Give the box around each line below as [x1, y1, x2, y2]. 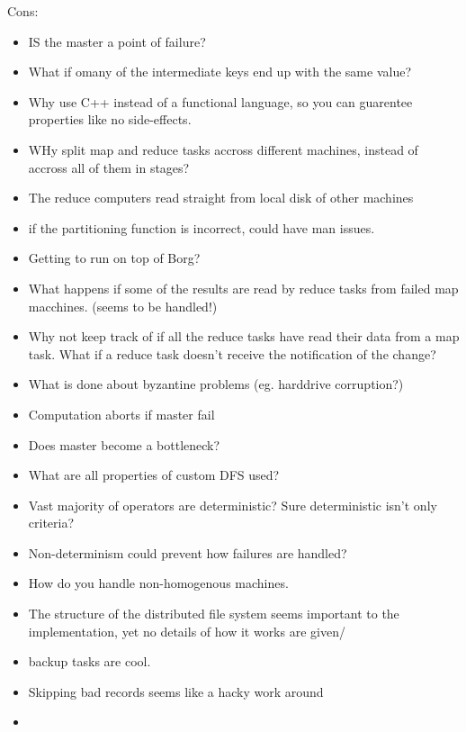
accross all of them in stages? [28, 158, 190, 176]
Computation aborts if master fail [28, 404, 215, 423]
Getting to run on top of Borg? [28, 249, 201, 267]
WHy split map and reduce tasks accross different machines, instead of [28, 140, 418, 158]
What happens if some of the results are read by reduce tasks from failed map [28, 278, 459, 297]
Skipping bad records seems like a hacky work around [28, 682, 324, 700]
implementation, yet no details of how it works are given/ [28, 621, 345, 640]
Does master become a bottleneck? [28, 435, 220, 454]
